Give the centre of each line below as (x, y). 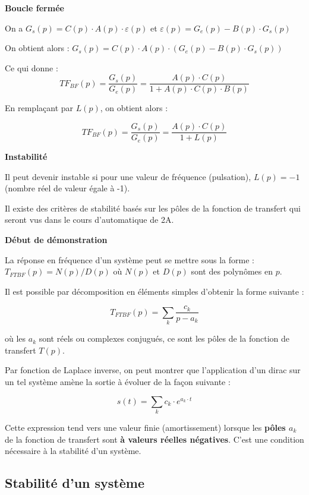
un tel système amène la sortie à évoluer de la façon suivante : (118, 382)
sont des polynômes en (232, 271)
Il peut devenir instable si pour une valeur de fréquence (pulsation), (128, 176)
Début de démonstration (56, 240)
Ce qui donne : (31, 67)
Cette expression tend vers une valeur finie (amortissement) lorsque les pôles (145, 427)
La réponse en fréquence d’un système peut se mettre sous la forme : (130, 259)
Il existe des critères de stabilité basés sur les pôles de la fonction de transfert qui (153, 208)
